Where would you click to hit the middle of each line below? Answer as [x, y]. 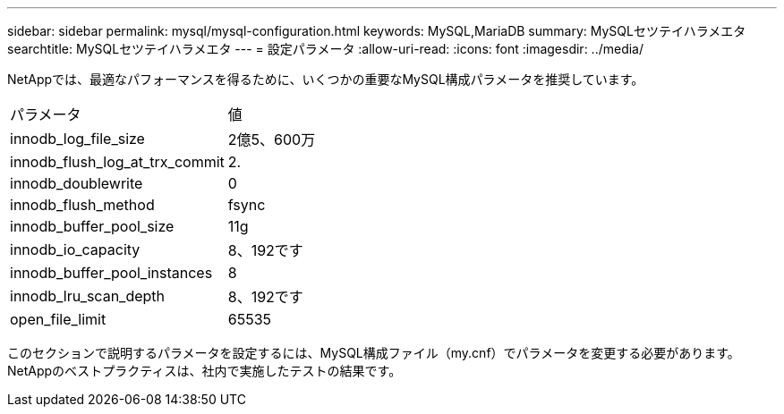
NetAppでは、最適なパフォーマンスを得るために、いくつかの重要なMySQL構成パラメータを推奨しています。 [326, 79]
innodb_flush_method [82, 205]
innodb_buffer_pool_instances [111, 273]
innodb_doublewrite [77, 183]
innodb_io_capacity [75, 249]
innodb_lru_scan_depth [88, 296]
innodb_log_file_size [77, 139]
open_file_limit [58, 319]
